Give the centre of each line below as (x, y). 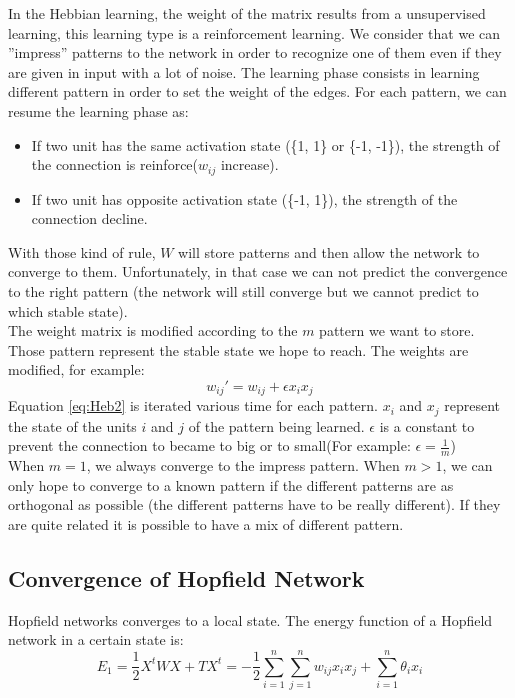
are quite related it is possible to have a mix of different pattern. (206, 524)
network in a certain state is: (96, 639)
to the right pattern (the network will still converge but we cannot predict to (243, 290)
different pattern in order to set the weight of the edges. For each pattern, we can (257, 91)
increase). (249, 164)
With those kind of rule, (82, 251)
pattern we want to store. (397, 330)
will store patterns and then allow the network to (329, 251)
